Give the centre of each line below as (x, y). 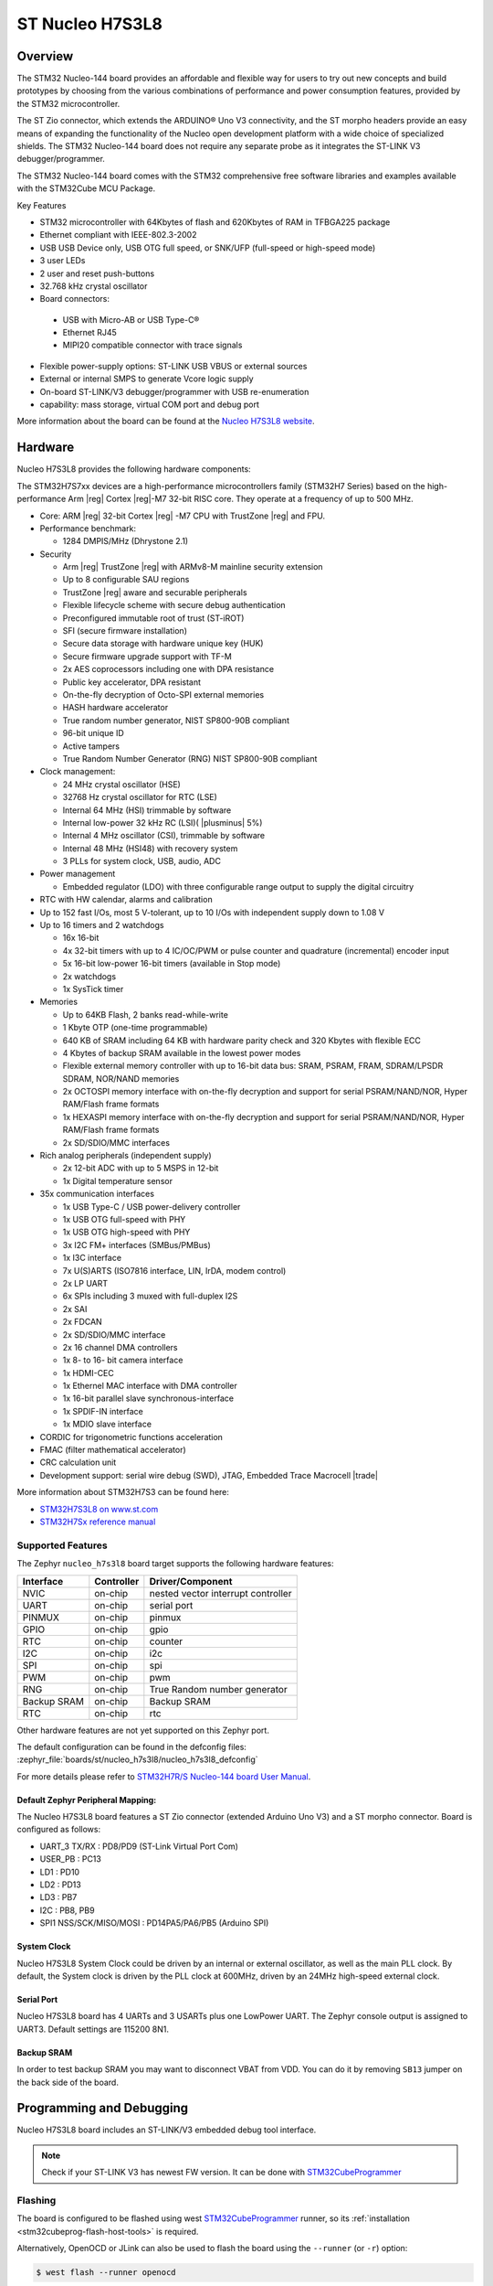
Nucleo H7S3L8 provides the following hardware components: (134, 469)
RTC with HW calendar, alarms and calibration (126, 900)
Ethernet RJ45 (90, 333)
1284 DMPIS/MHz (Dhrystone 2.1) (126, 541)
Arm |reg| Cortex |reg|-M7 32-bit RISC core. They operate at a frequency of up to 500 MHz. (241, 499)
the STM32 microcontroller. (68, 103)
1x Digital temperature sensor (118, 1180)
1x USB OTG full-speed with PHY (124, 1219)
